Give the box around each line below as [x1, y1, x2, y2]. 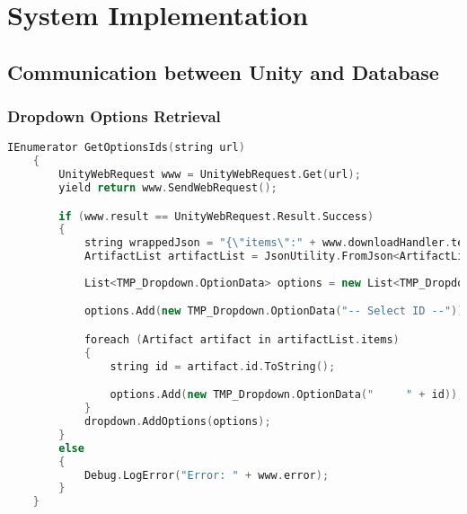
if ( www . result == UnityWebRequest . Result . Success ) [58, 209, 374, 223]
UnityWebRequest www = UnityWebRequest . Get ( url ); [58, 168, 361, 182]
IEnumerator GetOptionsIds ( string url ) [7, 141, 245, 155]
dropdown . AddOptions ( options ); [84, 415, 271, 428]
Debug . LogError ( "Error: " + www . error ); [84, 468, 330, 482]
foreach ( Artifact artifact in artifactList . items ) [84, 332, 400, 346]
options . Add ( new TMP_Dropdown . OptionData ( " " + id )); [110, 388, 464, 402]
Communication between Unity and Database [7, 58, 439, 85]
